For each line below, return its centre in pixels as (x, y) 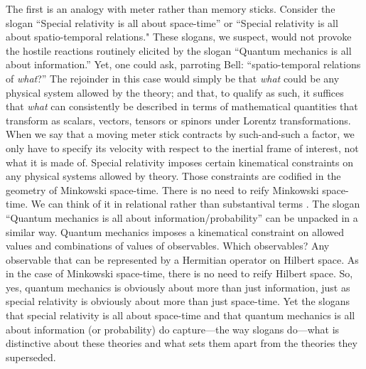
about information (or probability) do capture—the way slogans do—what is (173, 329)
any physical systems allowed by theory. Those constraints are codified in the (173, 176)
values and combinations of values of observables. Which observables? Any (168, 246)
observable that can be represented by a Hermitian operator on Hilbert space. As (182, 259)
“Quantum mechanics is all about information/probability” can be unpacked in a (182, 217)
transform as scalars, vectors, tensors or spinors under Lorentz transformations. (178, 120)
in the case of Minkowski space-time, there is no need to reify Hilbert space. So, (179, 273)
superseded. (31, 357)
